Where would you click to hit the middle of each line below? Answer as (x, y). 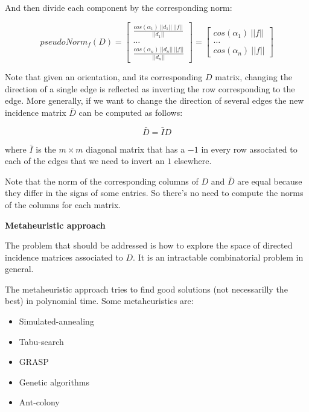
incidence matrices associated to (64, 257)
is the (46, 149)
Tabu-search (41, 341)
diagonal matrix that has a (135, 149)
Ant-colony (39, 402)
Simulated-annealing (56, 321)
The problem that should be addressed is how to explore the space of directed (149, 245)
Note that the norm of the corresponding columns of (102, 181)
